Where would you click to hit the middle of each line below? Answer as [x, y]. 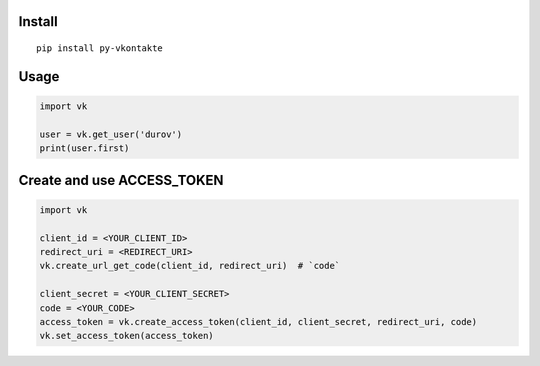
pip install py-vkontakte [100, 48]
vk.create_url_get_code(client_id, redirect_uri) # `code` [190, 266]
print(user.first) [84, 148]
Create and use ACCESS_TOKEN [121, 180]
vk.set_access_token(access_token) [126, 336]
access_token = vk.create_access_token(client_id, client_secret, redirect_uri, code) [258, 321]
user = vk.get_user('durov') [111, 134]
